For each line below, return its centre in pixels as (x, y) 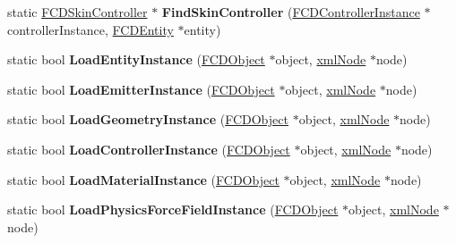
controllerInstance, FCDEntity (90, 29)
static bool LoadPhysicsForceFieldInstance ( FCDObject (173, 209)
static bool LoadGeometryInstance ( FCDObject (148, 119)
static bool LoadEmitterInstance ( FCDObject (141, 89)
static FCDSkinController (77, 12)
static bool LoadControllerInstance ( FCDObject (149, 149)
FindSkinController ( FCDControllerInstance (291, 12)
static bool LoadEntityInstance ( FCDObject (136, 59)
